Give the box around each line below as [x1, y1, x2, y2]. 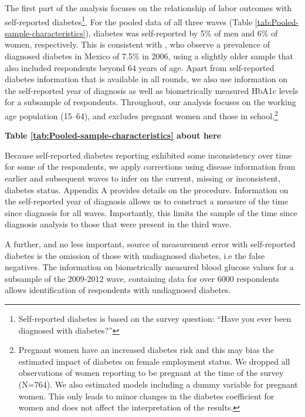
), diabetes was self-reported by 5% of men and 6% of [85, 26, 278, 39]
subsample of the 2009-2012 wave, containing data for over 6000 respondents [5, 272, 279, 284]
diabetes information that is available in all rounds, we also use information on [5, 73, 287, 85]
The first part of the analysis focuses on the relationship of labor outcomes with [5, 2, 292, 14]
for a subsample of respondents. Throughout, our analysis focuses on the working [5, 96, 296, 108]
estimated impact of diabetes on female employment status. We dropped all [18, 355, 290, 367]
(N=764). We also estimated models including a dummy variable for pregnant [18, 378, 298, 390]
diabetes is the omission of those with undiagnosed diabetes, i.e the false [5, 249, 265, 261]
